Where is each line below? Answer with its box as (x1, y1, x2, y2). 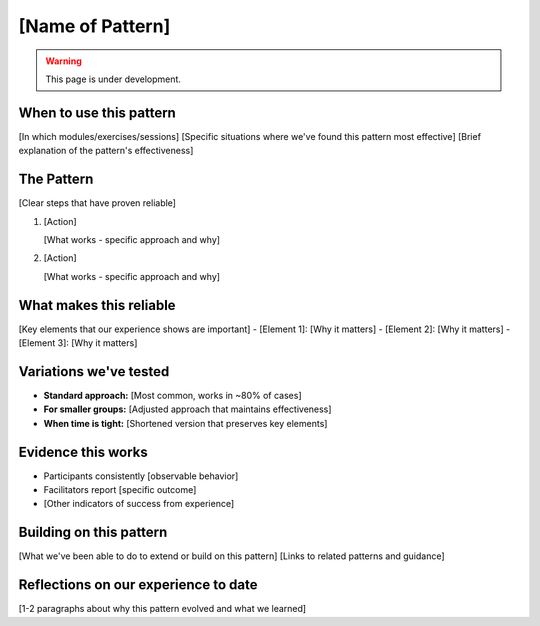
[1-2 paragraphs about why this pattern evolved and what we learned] (18, 603, 307, 615)
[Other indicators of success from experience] (43, 498, 235, 510)
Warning (45, 55, 82, 67)
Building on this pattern (18, 524, 168, 541)
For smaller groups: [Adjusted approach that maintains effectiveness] (43, 403, 332, 415)
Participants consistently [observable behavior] (43, 470, 239, 482)
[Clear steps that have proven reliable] (18, 197, 177, 209)
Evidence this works (18, 443, 149, 460)
